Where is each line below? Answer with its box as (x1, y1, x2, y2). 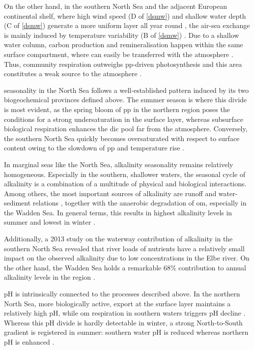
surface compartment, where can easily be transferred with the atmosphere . (4, 49, 233, 59)
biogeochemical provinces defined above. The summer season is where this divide (4, 94, 247, 105)
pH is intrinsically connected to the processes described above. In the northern (4, 289, 240, 299)
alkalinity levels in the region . (4, 272, 95, 282)
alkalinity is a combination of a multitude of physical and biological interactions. (4, 178, 247, 189)
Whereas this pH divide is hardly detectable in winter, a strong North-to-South (4, 317, 243, 327)
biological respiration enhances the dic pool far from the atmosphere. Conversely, (4, 123, 248, 134)
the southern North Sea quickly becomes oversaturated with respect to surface (4, 133, 240, 143)
